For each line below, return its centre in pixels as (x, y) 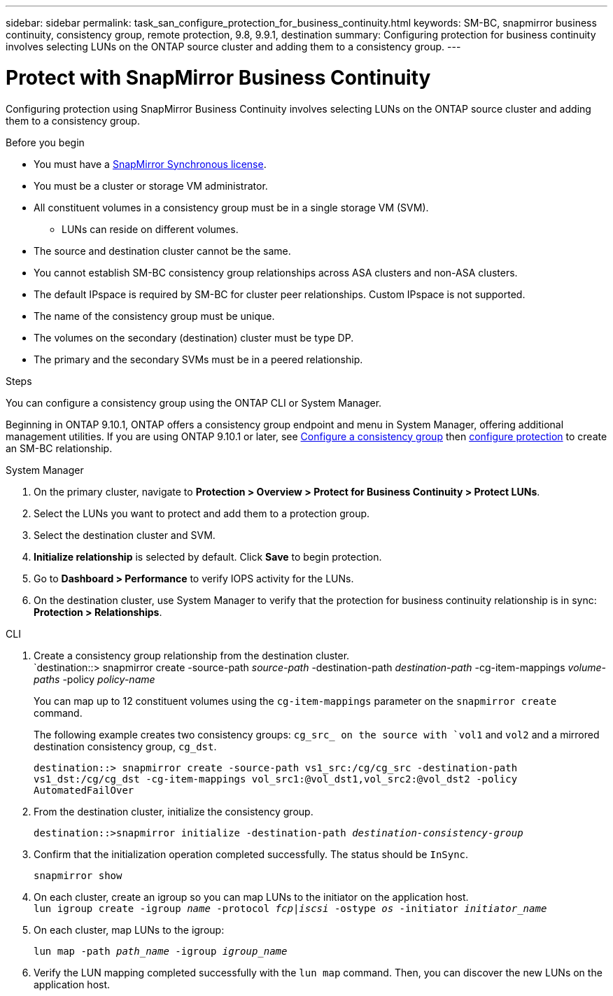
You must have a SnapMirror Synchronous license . (150, 164)
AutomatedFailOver (84, 790)
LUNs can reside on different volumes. (150, 229)
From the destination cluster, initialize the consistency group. (174, 811)
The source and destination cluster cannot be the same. (162, 251)
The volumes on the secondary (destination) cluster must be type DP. (194, 337)
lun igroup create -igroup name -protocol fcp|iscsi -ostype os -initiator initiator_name (290, 908)
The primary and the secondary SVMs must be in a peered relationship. (198, 359)
